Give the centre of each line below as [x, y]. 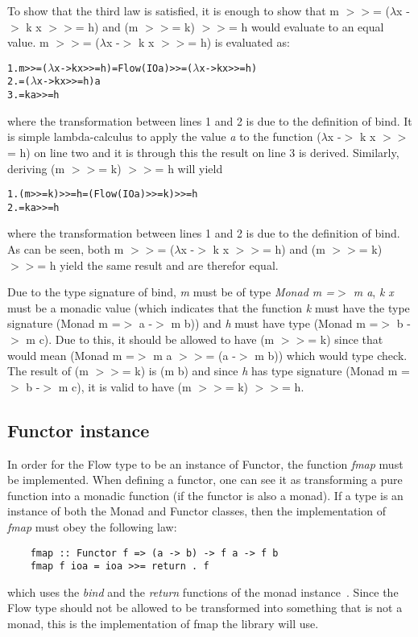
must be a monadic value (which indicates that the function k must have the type [209, 307]
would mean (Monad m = [71, 355]
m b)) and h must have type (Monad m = [275, 323]
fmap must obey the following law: [92, 526]
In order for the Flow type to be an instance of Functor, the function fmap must [205, 463]
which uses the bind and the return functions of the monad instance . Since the [203, 591]
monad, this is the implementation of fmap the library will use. [163, 624]
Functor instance [79, 430]
